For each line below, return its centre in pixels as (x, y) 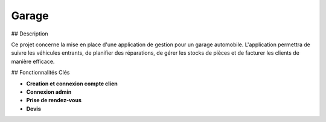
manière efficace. (33, 61)
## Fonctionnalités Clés (40, 73)
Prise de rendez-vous (54, 100)
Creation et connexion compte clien (72, 84)
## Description (30, 34)
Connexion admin (49, 92)
